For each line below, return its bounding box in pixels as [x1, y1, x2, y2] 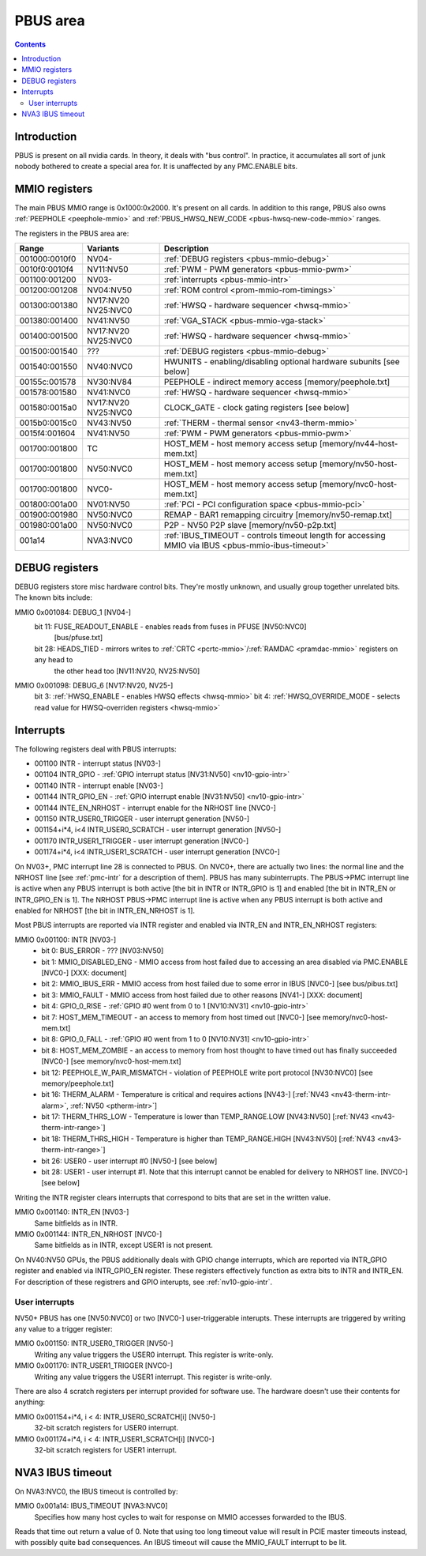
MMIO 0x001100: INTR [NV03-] [14, 935, 117, 944]
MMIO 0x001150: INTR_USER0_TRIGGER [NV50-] [14, 1339, 174, 1348]
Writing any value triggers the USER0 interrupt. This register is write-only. [34, 1350, 274, 1359]
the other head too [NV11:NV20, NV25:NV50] [54, 666, 200, 676]
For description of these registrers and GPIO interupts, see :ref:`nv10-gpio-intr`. [14, 1277, 272, 1287]
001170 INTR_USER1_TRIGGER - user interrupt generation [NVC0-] [34, 836, 249, 846]
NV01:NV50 [87, 499, 130, 510]
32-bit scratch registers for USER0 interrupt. [34, 1423, 179, 1433]
